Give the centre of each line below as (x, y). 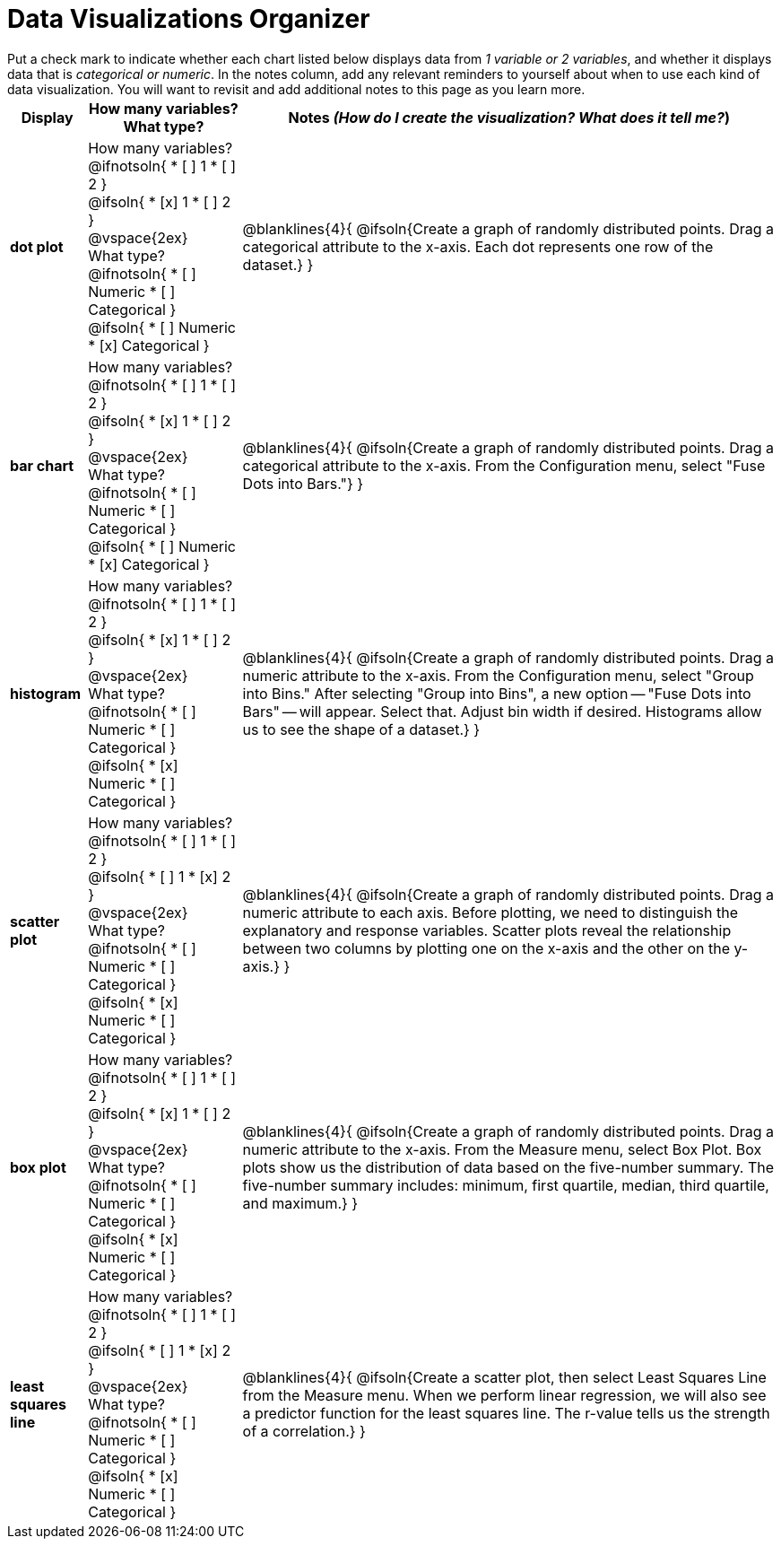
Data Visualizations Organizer (189, 19)
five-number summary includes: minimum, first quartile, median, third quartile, (506, 1185)
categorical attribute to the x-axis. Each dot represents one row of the (478, 246)
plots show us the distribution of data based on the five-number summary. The (508, 1167)
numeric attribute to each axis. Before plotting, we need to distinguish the (490, 912)
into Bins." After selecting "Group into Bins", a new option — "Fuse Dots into (497, 693)
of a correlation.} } (304, 1431)
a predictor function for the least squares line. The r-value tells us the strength (506, 1413)
